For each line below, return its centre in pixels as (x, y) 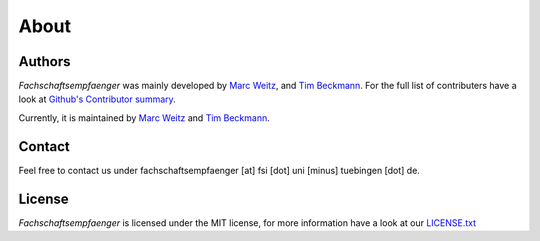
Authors (44, 61)
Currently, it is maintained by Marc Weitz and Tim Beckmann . (144, 117)
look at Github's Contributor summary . (97, 99)
